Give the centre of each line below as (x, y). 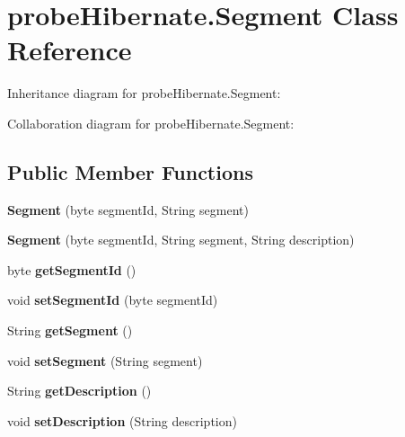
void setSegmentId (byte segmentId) (113, 300)
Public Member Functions (130, 171)
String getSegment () (70, 330)
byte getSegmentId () (72, 269)
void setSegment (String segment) (105, 360)
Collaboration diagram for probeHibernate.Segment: (151, 123)
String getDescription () (79, 391)
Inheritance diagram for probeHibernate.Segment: (144, 93)
